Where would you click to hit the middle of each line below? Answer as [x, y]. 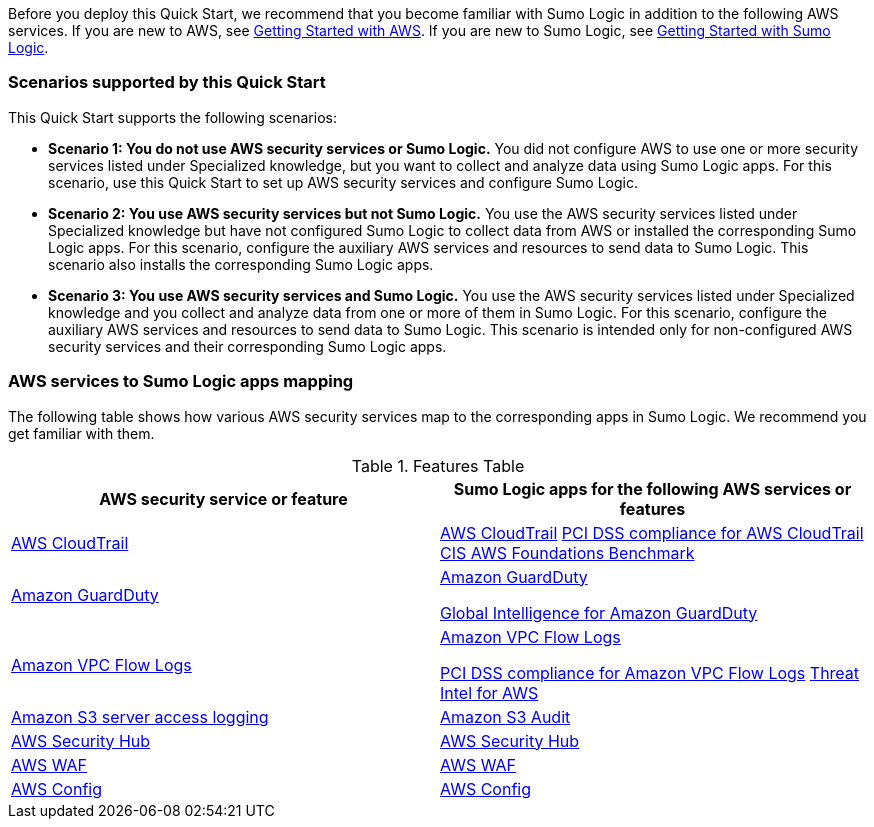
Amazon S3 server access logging [140, 716]
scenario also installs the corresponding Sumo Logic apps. [241, 264]
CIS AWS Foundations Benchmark [567, 552]
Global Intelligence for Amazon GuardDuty [599, 612]
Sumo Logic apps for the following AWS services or [652, 488]
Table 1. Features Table [438, 465]
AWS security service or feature [223, 498]
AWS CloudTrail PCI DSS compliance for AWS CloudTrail [652, 532]
